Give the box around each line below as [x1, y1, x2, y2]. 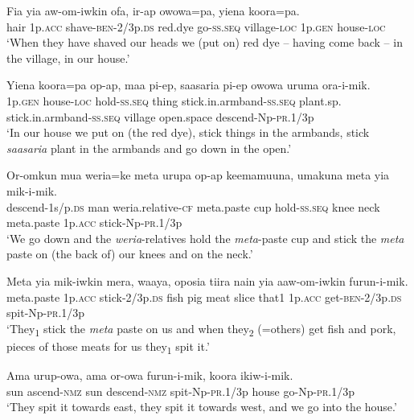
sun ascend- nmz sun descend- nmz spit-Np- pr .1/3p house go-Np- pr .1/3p [6, 382, 355, 399]
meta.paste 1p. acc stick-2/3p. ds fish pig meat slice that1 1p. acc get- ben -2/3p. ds [6, 288, 402, 305]
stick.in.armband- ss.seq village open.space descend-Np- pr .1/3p [6, 108, 314, 125]
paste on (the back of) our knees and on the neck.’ [6, 245, 253, 262]
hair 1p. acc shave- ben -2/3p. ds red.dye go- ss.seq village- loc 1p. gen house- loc [6, 18, 386, 35]
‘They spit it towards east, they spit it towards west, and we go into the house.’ [6, 398, 397, 415]
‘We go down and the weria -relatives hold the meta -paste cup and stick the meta [6, 229, 404, 246]
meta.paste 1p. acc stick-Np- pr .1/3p [6, 214, 182, 231]
